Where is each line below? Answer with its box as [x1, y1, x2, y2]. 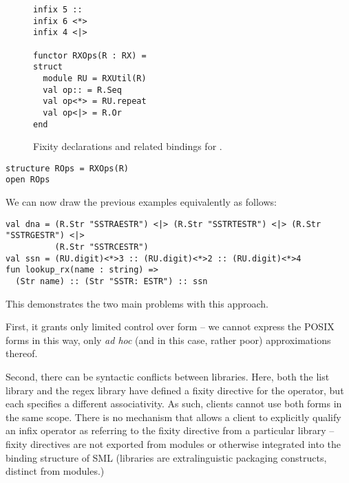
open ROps [6, 175, 50, 185]
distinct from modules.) [6, 464, 105, 478]
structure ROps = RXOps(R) [6, 163, 129, 173]
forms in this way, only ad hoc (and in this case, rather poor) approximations [6, 332, 331, 347]
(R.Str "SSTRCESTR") [54, 242, 149, 253]
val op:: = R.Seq [43, 85, 122, 95]
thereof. [6, 346, 38, 361]
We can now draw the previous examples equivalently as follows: [6, 195, 277, 209]
